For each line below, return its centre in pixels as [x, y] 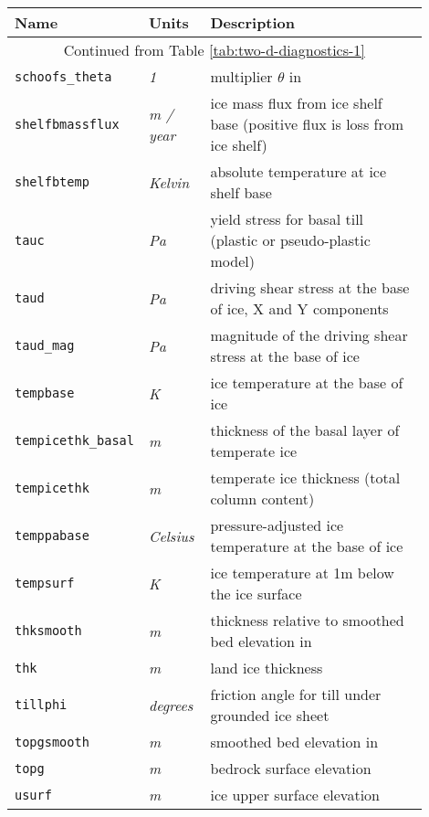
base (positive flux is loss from [307, 124]
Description [253, 22]
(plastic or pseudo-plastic [290, 240]
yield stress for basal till [287, 219]
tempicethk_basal [74, 440]
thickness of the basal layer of [305, 430]
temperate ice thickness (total [305, 477]
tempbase [45, 393]
